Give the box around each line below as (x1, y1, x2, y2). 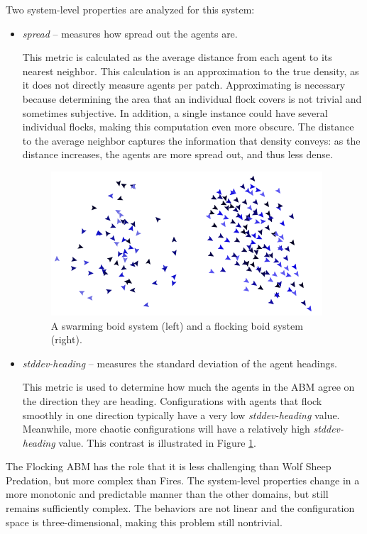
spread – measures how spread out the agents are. (22, 26, 238, 40)
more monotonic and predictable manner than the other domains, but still (6, 486, 329, 501)
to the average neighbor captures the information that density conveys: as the (22, 133, 361, 148)
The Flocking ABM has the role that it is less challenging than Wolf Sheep (6, 459, 332, 474)
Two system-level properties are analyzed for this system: (6, 2, 255, 16)
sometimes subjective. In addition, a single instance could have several (22, 105, 328, 120)
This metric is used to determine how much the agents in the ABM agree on (22, 379, 355, 394)
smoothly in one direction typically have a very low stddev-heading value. (22, 407, 340, 422)
